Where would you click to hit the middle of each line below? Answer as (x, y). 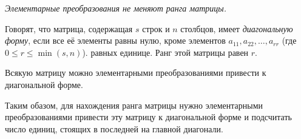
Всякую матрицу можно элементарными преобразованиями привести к (136, 73)
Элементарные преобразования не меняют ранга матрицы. (116, 8)
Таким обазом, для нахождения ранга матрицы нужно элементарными (134, 105)
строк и (156, 28)
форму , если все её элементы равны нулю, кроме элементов (115, 40)
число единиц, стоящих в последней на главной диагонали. (114, 128)
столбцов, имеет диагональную (237, 28)
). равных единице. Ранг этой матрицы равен (165, 52)
